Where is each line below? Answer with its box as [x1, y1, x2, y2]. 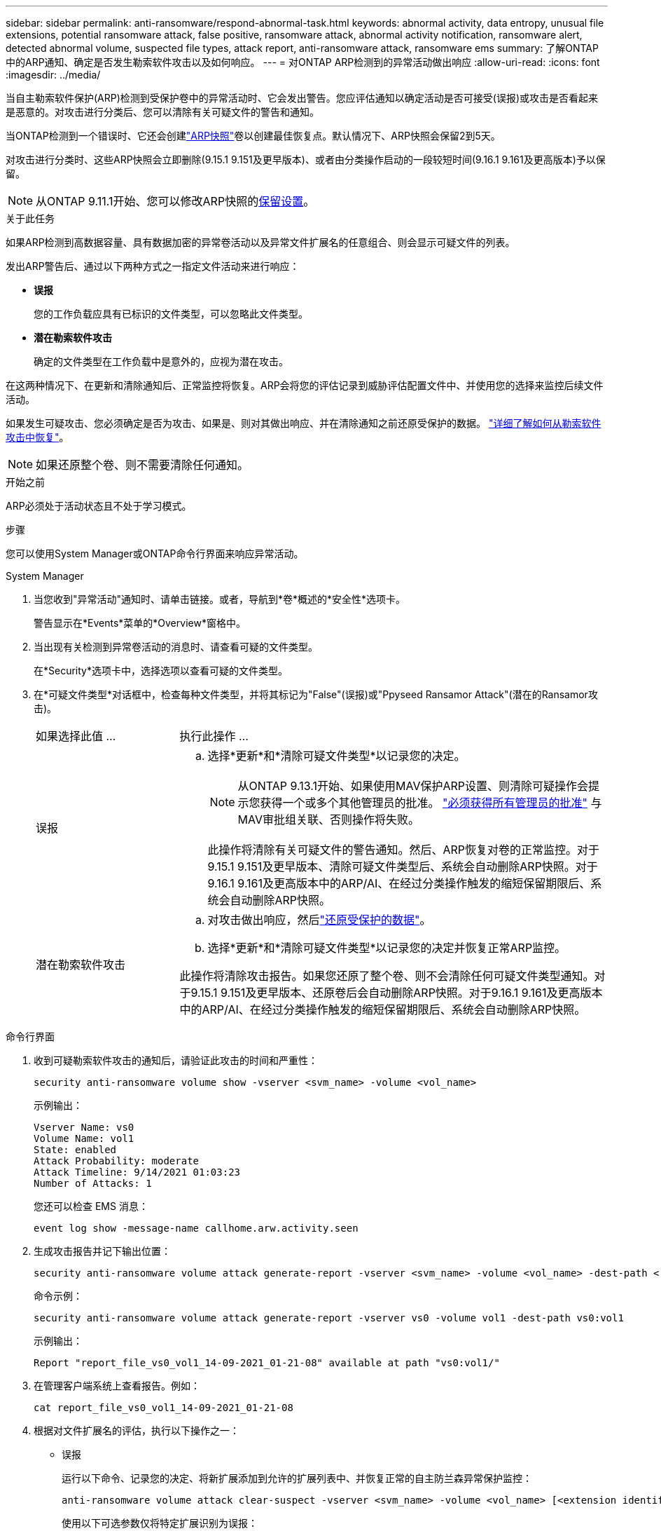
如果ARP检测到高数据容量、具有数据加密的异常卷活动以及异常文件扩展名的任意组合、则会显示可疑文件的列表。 [6, 236, 515, 248]
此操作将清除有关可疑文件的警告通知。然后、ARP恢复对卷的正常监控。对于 [207, 843, 600, 857]
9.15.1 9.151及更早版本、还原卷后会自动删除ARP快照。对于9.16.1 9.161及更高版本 [190, 986, 603, 1000]
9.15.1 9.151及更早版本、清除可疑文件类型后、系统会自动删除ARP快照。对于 [207, 859, 598, 873]
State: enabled [34, 1144, 117, 1155]
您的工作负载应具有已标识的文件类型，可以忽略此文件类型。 [34, 308, 308, 320]
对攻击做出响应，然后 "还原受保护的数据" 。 [207, 913, 431, 927]
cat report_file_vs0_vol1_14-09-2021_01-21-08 [34, 1402, 293, 1413]
